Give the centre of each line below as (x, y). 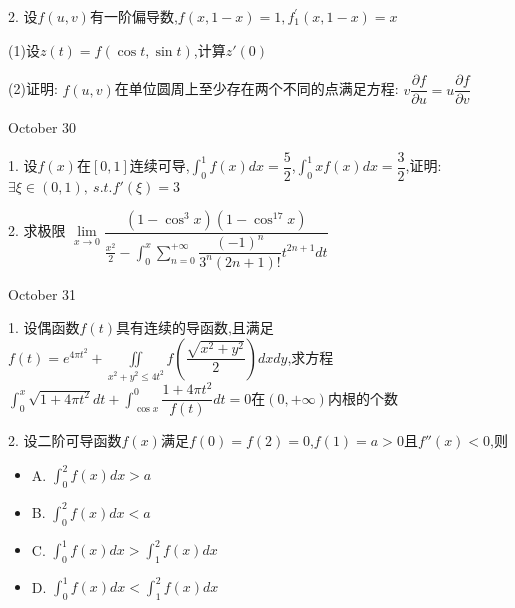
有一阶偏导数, (133, 16)
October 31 (42, 293)
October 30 (42, 127)
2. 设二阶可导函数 (65, 440)
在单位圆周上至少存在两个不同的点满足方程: (256, 88)
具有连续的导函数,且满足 (194, 327)
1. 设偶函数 (44, 327)
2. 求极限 (37, 230)
